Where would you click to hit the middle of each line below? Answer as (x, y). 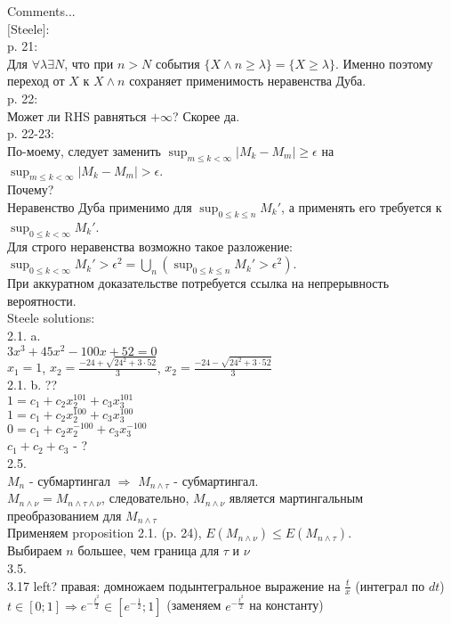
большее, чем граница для (149, 550)
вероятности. (42, 300)
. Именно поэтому (384, 63)
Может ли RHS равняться (77, 115)
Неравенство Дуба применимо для (100, 206)
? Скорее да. (206, 115)
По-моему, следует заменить (84, 150)
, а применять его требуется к (362, 206)
